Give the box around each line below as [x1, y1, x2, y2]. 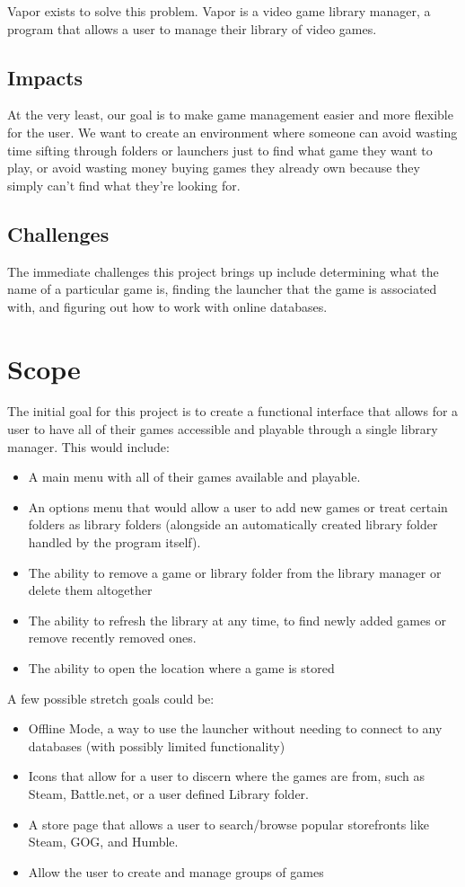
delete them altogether [28, 581, 153, 599]
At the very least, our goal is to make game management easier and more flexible [7, 105, 453, 124]
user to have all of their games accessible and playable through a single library [7, 420, 438, 439]
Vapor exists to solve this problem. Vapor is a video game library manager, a [7, 2, 431, 20]
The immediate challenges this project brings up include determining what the [7, 262, 439, 280]
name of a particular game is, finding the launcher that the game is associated [7, 279, 437, 298]
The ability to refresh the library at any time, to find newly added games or [28, 610, 446, 629]
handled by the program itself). [28, 533, 201, 552]
